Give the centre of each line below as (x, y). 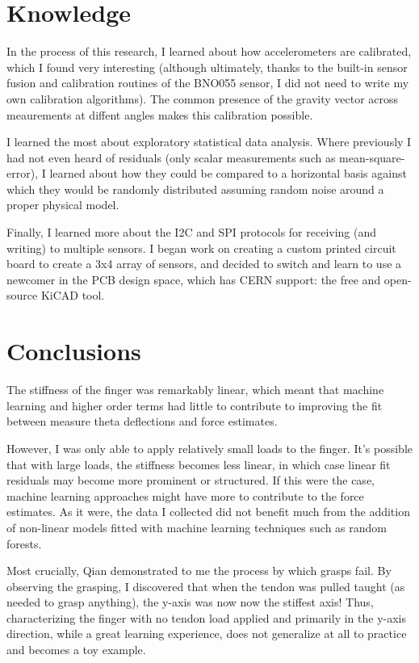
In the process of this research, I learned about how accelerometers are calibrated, (209, 51)
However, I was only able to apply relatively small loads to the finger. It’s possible (209, 448)
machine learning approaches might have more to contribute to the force (185, 495)
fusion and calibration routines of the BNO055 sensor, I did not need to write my (208, 83)
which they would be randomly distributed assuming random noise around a (195, 189)
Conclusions (74, 351)
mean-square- (372, 157)
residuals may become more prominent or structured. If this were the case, (191, 480)
